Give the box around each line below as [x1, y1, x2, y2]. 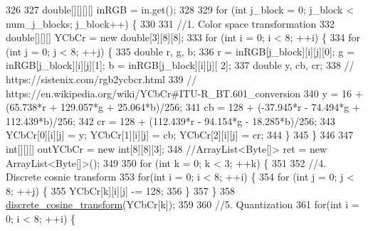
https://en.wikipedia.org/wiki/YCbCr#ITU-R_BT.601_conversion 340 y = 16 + [6, 85, 363, 100]
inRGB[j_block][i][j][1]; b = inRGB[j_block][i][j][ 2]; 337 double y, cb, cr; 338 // [6, 58, 354, 72]
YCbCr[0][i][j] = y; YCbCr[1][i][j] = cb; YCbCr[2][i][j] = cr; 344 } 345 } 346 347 [6, 127, 354, 142]
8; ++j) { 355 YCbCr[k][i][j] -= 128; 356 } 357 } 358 [6, 183, 236, 198]
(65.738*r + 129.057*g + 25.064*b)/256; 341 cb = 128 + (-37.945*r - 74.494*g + [6, 100, 360, 114]
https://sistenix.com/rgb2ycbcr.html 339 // [6, 71, 197, 86]
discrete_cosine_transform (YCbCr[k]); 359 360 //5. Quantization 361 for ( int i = [6, 197, 359, 212]
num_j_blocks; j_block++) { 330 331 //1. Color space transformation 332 [6, 16, 335, 31]
